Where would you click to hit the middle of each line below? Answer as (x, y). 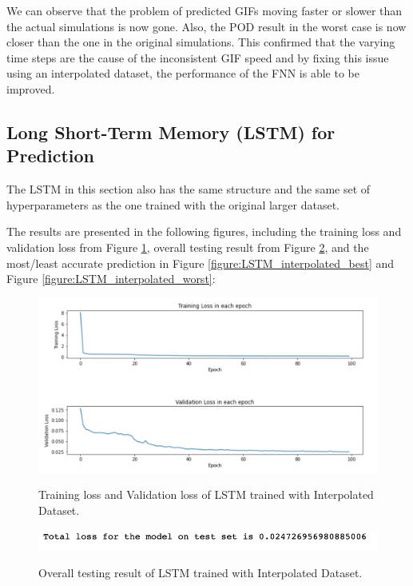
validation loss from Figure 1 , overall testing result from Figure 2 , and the (188, 247)
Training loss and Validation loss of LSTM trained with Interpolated (206, 494)
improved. (31, 88)
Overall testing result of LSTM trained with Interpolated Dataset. (201, 572)
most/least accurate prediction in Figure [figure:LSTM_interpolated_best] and (201, 263)
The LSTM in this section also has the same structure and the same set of (189, 189)
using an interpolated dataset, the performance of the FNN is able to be (183, 73)
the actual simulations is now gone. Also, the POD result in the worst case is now (206, 26)
